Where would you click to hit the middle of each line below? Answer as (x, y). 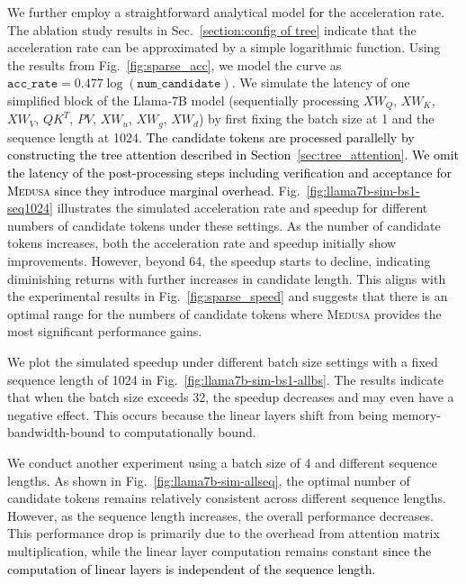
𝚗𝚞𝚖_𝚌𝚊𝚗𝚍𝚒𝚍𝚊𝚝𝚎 (179, 84)
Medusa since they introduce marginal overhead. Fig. (154, 190)
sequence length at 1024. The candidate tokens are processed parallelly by (211, 137)
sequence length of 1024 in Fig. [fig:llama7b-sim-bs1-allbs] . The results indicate (225, 379)
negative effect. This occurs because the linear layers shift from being (198, 414)
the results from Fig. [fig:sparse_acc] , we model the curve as (175, 64)
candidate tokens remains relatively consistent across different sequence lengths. (227, 498)
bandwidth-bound (56, 432)
